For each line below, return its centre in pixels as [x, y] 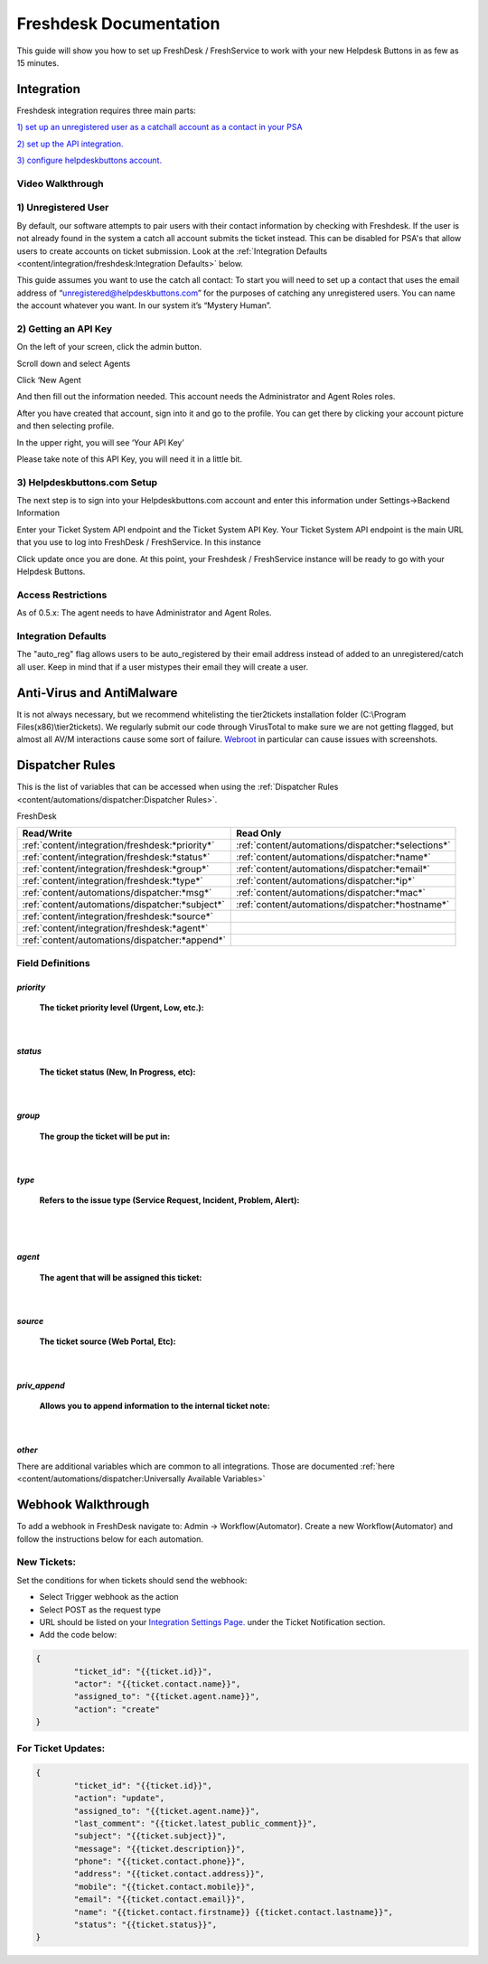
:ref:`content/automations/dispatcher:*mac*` [331, 893]
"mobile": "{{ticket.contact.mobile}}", [164, 1886]
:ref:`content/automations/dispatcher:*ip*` [326, 881]
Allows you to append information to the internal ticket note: [155, 1406]
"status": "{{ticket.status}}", [145, 1925]
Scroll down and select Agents [74, 363]
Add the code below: [78, 1635]
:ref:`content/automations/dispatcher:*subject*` [123, 905]
